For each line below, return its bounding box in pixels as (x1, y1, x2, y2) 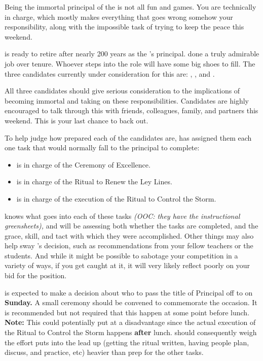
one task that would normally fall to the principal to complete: (5, 142, 200, 153)
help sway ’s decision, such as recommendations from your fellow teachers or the (5, 240, 253, 251)
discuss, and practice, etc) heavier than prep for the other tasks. (5, 347, 204, 357)
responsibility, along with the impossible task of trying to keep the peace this (5, 21, 244, 32)
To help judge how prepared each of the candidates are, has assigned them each (5, 132, 252, 143)
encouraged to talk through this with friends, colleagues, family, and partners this (5, 105, 258, 116)
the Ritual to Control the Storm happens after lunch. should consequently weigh (5, 327, 257, 338)
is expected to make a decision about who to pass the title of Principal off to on (5, 287, 253, 298)
